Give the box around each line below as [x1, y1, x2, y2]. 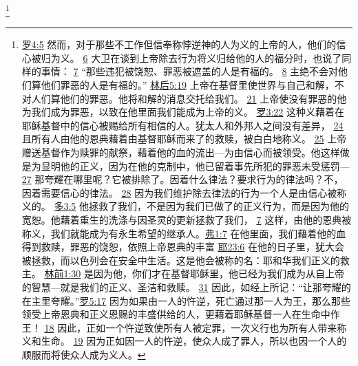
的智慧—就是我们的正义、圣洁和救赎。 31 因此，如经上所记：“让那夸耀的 [21, 279, 351, 294]
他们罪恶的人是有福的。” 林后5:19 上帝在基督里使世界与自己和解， [41, 78, 335, 92]
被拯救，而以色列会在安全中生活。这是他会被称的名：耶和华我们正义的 [21, 252, 340, 267]
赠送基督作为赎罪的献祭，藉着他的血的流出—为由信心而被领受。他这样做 [21, 145, 350, 159]
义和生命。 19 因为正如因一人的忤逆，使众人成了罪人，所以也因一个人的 [21, 334, 347, 348]
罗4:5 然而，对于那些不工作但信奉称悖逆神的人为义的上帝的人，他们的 [21, 37, 337, 52]
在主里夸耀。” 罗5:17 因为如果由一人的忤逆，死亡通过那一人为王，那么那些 [21, 293, 350, 308]
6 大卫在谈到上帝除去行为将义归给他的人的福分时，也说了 [83, 50, 342, 65]
